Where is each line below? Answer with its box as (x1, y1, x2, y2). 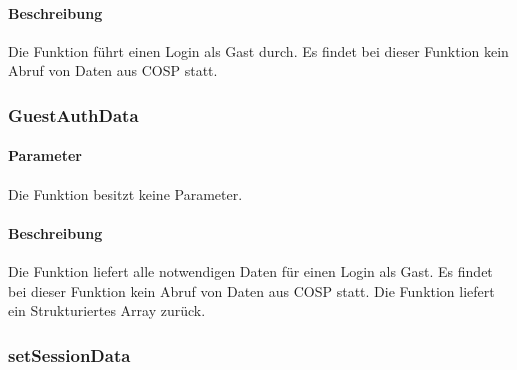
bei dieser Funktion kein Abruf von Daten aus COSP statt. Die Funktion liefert (8, 280, 495, 301)
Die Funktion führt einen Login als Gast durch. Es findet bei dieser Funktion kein (8, 40, 509, 61)
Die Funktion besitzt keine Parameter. (8, 183, 243, 204)
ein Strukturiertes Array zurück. (8, 300, 206, 321)
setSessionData (8, 342, 131, 367)
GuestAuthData (8, 102, 139, 127)
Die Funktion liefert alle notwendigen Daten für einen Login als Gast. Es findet (8, 261, 493, 282)
